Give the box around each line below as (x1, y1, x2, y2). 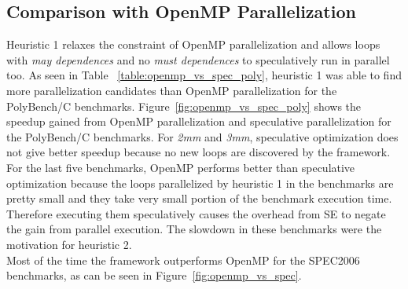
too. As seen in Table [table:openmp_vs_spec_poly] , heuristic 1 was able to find (6, 67, 402, 83)
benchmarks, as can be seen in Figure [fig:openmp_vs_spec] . (6, 267, 302, 284)
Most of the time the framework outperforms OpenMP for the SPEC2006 (6, 251, 360, 268)
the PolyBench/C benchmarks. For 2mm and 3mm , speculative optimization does (6, 128, 399, 144)
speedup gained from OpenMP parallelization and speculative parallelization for (6, 113, 391, 130)
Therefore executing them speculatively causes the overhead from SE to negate (6, 205, 386, 221)
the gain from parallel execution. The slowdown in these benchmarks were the (6, 221, 382, 237)
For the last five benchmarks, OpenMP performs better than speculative (6, 159, 355, 175)
